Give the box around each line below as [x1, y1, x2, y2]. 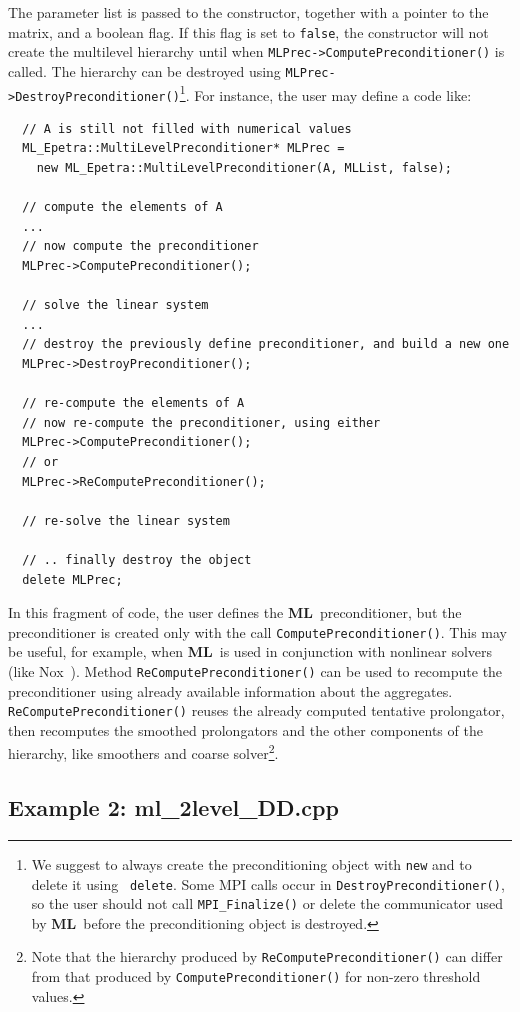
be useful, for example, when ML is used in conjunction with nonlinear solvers [8, 641, 493, 662]
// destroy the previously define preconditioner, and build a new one [22, 337, 510, 352]
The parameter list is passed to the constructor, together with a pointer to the [8, 2, 489, 22]
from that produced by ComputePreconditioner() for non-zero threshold [31, 966, 481, 987]
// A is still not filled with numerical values [22, 121, 352, 136]
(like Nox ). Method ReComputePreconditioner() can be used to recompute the [8, 660, 503, 681]
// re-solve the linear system [22, 513, 230, 528]
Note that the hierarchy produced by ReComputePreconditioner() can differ [31, 946, 503, 967]
